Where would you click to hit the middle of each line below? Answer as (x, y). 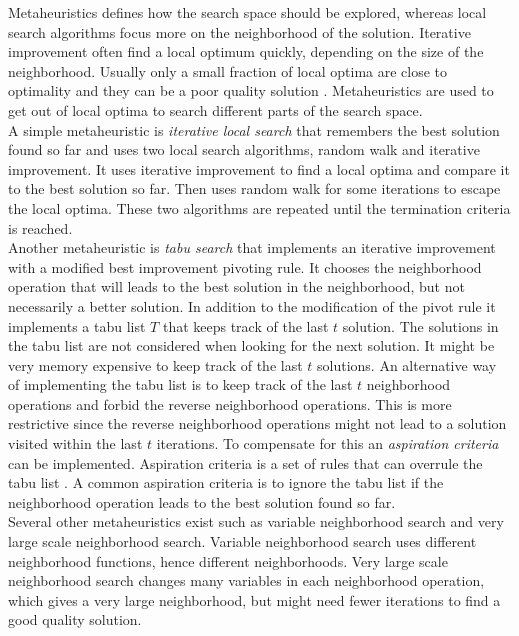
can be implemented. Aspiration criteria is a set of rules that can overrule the (245, 462)
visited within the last (75, 443)
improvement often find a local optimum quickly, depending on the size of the (246, 51)
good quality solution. (75, 619)
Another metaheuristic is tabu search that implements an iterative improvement (252, 247)
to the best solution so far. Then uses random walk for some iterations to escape (254, 188)
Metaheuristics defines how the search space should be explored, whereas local (247, 12)
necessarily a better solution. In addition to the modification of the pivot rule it (252, 305)
